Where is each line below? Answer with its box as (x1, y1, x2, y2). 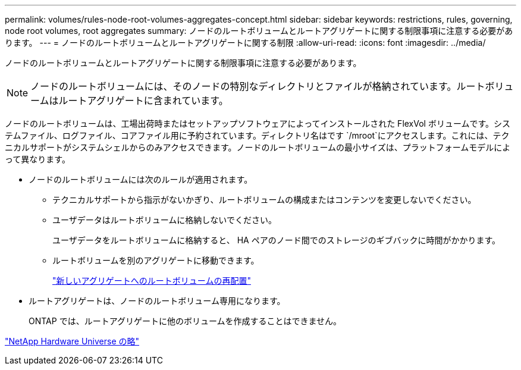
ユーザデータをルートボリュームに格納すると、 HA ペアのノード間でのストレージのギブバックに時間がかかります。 (52, 235, 500, 245)
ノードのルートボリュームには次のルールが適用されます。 (29, 174, 253, 184)
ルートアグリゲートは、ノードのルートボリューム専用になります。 (29, 296, 285, 306)
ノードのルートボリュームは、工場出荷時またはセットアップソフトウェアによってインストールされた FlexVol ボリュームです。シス (5, 118, 511, 128)
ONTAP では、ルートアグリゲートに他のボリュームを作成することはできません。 (29, 316, 342, 326)
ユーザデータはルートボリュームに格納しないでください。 (52, 215, 277, 225)
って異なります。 (5, 154, 70, 164)
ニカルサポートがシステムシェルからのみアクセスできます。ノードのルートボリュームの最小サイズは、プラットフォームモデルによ (5, 142, 511, 152)
